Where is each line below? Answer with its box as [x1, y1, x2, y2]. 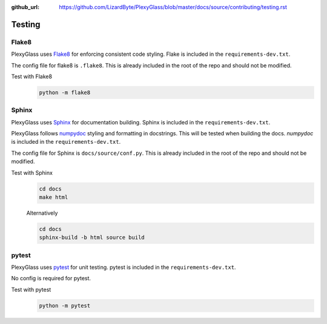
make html [39, 194, 68, 200]
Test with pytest [11, 286, 51, 293]
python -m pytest [39, 302, 91, 309]
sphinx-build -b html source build [39, 234, 145, 241]
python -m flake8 [39, 89, 91, 96]
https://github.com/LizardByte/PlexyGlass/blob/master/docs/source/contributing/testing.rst [59, 4, 288, 10]
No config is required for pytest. [11, 275, 91, 282]
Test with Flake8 [11, 73, 53, 80]
